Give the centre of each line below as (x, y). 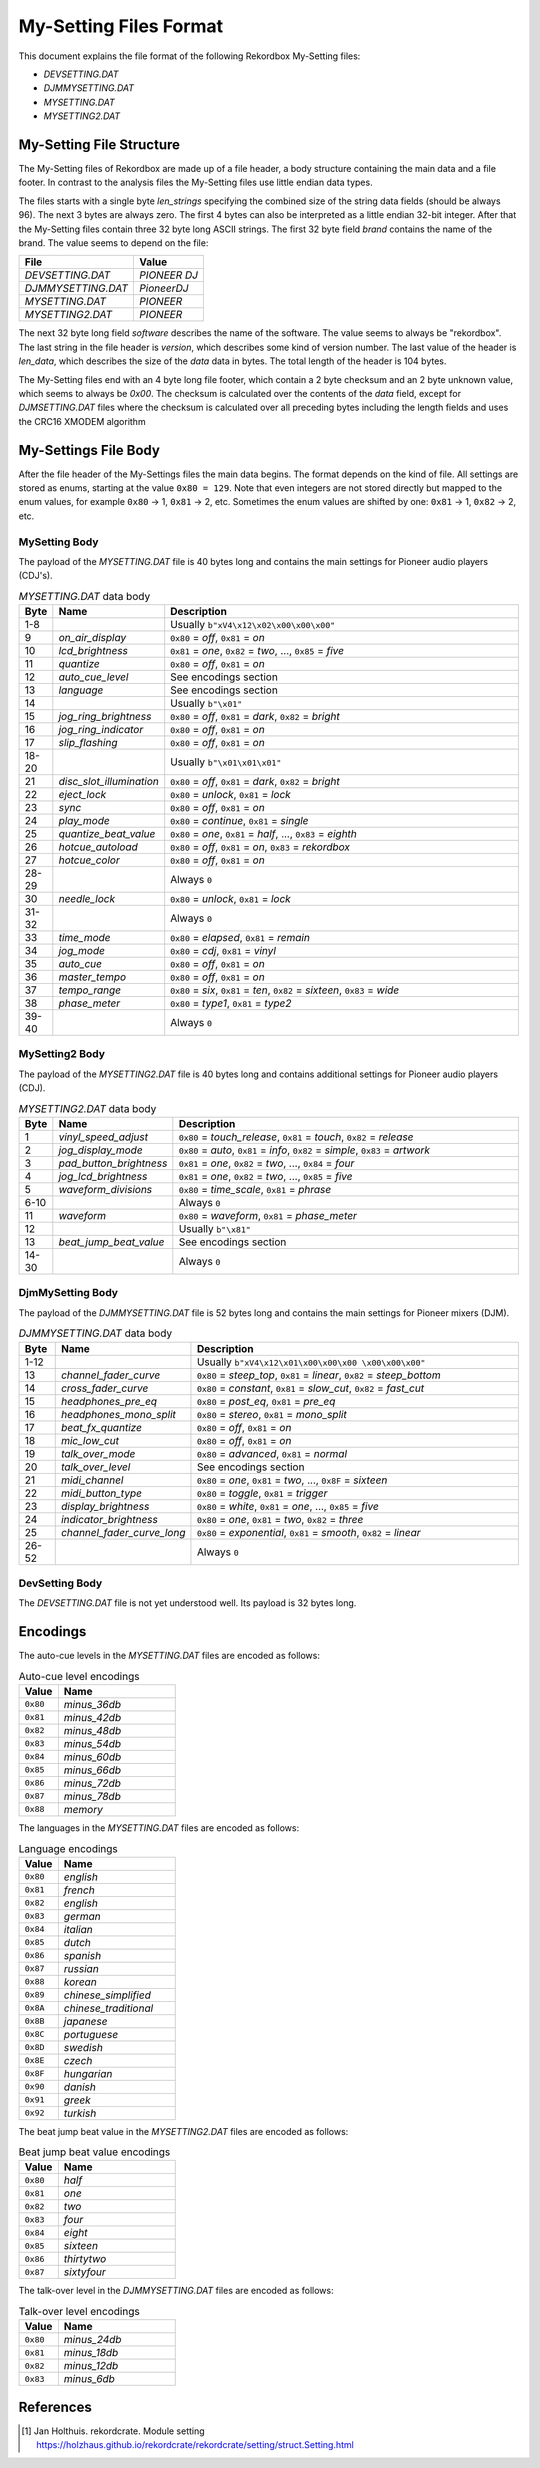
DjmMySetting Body (68, 1293)
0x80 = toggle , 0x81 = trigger (262, 1493)
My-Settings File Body (89, 450)
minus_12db (91, 2366)
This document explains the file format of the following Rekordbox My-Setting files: (189, 56)
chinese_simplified (107, 1995)
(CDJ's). (36, 576)
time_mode (84, 938)
